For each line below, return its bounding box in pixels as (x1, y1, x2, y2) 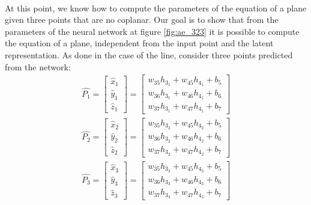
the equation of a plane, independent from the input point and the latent (5, 37, 274, 49)
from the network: (5, 60, 71, 73)
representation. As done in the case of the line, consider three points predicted (5, 48, 293, 61)
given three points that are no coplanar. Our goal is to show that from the (5, 13, 279, 26)
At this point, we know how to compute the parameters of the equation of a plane (5, 1, 307, 14)
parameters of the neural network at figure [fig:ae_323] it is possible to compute (5, 25, 300, 37)
